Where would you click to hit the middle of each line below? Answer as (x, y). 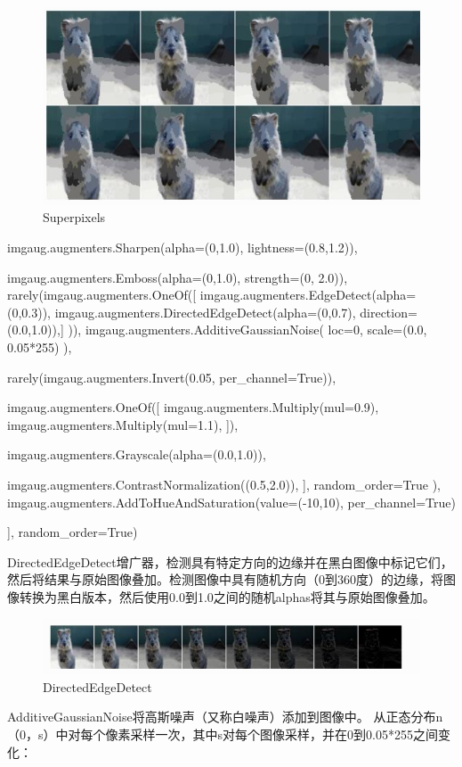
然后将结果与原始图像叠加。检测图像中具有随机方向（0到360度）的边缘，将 (225, 579)
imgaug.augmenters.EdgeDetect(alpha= (308, 295)
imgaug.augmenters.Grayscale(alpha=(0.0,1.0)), (137, 454)
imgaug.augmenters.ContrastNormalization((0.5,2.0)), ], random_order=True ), (224, 484)
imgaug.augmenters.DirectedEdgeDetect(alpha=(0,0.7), (205, 312)
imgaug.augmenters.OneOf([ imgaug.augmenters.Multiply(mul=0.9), (193, 407)
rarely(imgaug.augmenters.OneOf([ (102, 295)
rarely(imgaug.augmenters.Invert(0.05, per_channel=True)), (172, 377)
